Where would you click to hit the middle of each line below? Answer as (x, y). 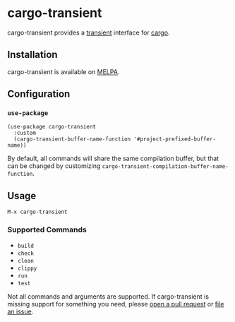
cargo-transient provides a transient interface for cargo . (89, 32)
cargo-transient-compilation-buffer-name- (165, 167)
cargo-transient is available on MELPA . (64, 71)
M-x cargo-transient (38, 212)
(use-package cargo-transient (52, 127)
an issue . (20, 311)
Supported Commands (47, 229)
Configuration (39, 94)
